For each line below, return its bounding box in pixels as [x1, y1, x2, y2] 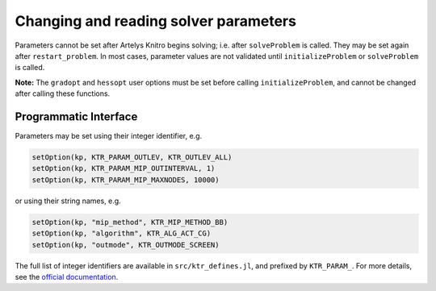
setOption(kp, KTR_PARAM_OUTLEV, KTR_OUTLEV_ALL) [31, 153, 233, 161]
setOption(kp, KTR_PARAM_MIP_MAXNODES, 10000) [31, 175, 220, 185]
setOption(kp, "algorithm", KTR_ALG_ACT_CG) [31, 229, 212, 238]
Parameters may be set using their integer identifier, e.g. [15, 131, 203, 141]
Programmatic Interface [15, 110, 138, 123]
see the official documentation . [15, 272, 119, 281]
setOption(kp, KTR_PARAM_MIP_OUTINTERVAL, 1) [31, 164, 216, 173]
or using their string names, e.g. [15, 196, 121, 206]
